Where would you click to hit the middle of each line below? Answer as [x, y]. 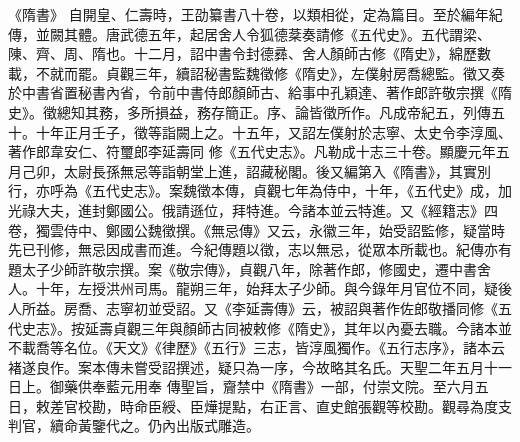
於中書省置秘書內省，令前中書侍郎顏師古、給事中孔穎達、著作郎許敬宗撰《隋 [260, 92]
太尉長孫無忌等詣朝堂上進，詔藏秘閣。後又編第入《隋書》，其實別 [277, 170]
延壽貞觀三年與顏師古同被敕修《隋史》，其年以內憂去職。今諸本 [291, 327]
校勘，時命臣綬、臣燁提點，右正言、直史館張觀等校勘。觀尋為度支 [294, 405]
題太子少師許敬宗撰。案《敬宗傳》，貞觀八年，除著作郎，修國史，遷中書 [242, 268]
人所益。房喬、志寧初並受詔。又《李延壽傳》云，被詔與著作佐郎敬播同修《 [253, 307]
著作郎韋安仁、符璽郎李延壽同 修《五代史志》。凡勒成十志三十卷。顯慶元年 [252, 151]
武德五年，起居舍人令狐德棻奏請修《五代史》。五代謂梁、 [305, 33]
